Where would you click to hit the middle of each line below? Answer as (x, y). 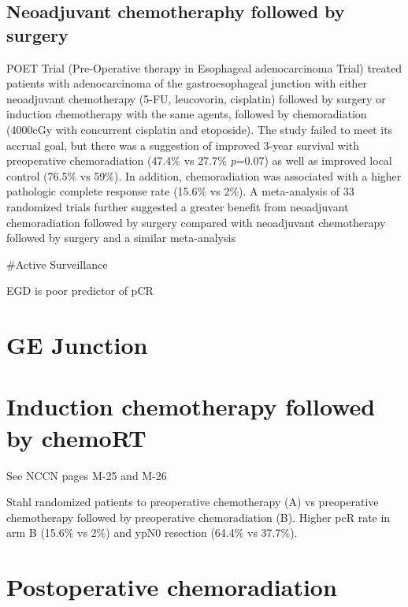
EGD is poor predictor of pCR (80, 290)
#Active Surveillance (57, 264)
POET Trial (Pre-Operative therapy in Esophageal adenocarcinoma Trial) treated (204, 67)
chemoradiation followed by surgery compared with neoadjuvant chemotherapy (196, 222)
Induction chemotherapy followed (191, 406)
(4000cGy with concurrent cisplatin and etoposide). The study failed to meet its (200, 129)
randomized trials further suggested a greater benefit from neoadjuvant (178, 206)
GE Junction (77, 345)
